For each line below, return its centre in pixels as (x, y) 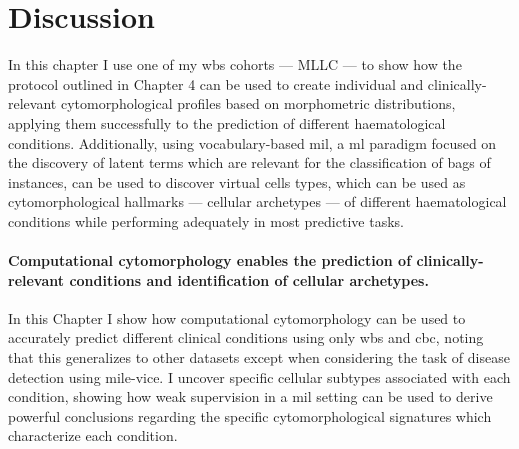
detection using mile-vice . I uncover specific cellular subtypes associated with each (259, 376)
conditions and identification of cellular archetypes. (249, 279)
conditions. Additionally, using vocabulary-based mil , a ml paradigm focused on (252, 142)
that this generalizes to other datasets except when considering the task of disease (259, 357)
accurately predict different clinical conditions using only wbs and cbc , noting (246, 337)
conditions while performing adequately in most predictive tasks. (206, 220)
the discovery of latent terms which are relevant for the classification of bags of (249, 162)
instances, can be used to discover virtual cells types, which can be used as (237, 181)
